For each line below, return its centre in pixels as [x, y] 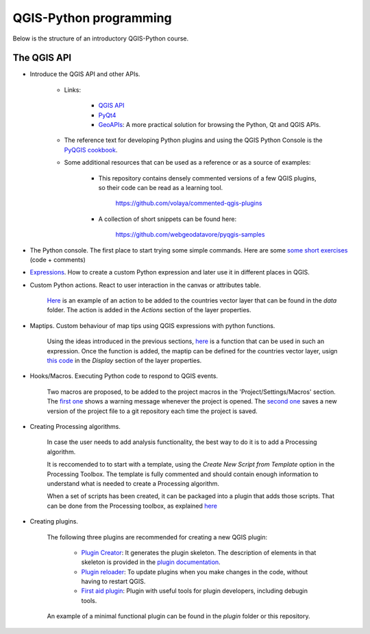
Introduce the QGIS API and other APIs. [85, 74]
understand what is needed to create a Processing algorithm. [133, 483]
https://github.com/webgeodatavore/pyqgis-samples [190, 235]
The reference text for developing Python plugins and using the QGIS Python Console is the [193, 140]
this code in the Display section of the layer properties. [124, 361]
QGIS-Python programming [92, 18]
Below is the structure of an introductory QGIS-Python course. [101, 38]
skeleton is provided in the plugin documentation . [151, 562]
